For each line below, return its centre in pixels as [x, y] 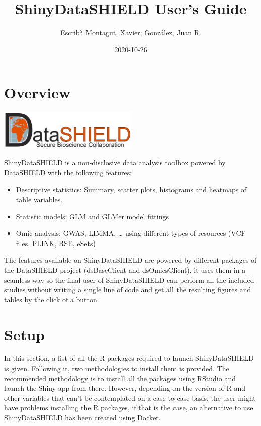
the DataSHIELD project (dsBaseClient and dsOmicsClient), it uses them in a [125, 269]
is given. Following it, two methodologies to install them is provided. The [117, 368]
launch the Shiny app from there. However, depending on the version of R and [125, 388]
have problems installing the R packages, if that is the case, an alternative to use [129, 408]
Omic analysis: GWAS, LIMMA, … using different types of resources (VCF [131, 233]
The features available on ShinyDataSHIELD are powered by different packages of [130, 260]
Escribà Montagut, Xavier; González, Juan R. [131, 33]
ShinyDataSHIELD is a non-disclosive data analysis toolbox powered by [115, 163]
